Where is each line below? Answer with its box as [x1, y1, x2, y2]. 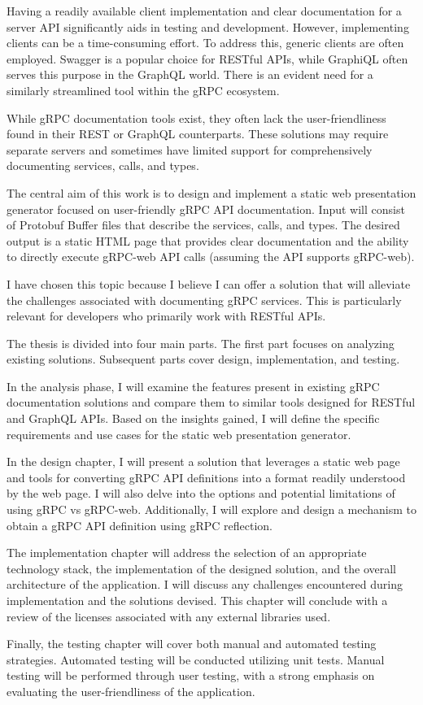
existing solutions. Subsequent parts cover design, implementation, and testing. [7, 350, 400, 368]
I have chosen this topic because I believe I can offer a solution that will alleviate [7, 275, 411, 292]
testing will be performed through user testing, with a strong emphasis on [7, 667, 375, 684]
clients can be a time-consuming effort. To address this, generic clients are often [7, 34, 404, 51]
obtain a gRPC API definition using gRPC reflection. [7, 516, 273, 533]
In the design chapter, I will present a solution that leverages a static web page [7, 453, 400, 470]
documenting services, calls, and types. [7, 157, 199, 174]
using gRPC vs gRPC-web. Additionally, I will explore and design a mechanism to [7, 501, 416, 518]
